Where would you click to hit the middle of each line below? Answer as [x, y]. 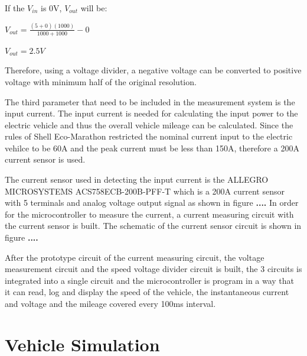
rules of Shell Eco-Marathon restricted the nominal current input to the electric [149, 136]
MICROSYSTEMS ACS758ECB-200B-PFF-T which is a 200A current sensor [145, 191]
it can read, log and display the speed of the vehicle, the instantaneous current [147, 292]
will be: [94, 8]
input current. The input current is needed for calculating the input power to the [151, 113]
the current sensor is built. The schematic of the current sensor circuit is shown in [153, 226]
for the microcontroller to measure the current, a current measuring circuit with [149, 214]
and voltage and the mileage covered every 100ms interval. [110, 304]
